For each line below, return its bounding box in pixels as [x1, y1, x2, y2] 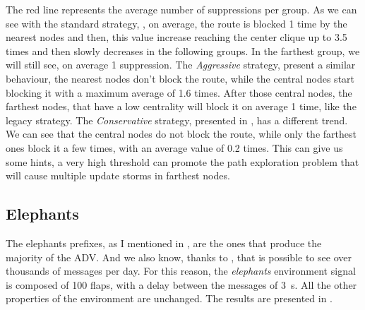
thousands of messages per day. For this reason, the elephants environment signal [6, 263, 356, 278]
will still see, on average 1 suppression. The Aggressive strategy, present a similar [6, 57, 356, 72]
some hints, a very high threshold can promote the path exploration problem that [6, 154, 359, 169]
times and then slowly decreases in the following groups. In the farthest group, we [6, 43, 360, 58]
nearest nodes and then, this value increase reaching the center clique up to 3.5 [6, 30, 347, 44]
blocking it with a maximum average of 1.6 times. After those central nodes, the [6, 85, 352, 100]
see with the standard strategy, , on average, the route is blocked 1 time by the [6, 16, 347, 30]
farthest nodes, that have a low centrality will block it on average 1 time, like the [6, 99, 357, 114]
